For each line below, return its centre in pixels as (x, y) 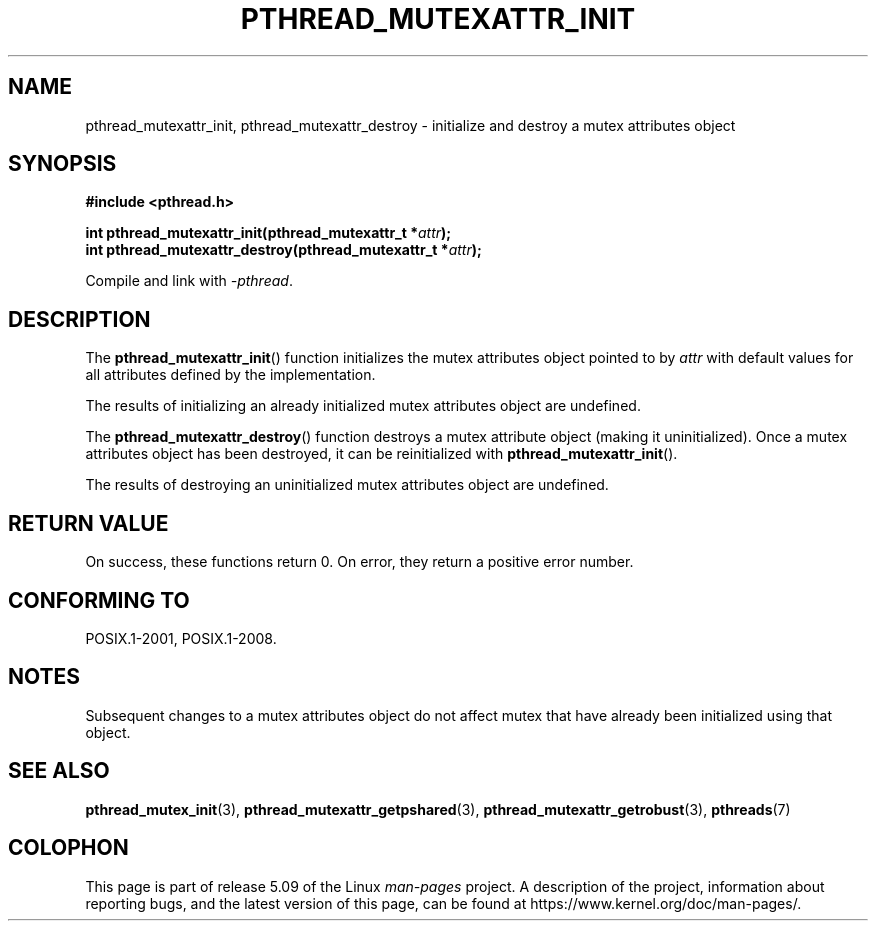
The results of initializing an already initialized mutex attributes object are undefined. (363, 406)
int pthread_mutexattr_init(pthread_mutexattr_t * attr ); (268, 233)
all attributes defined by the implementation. (230, 375)
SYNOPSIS (62, 164)
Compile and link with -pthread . (189, 281)
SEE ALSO (59, 771)
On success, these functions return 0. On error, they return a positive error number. (359, 562)
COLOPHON (68, 848)
